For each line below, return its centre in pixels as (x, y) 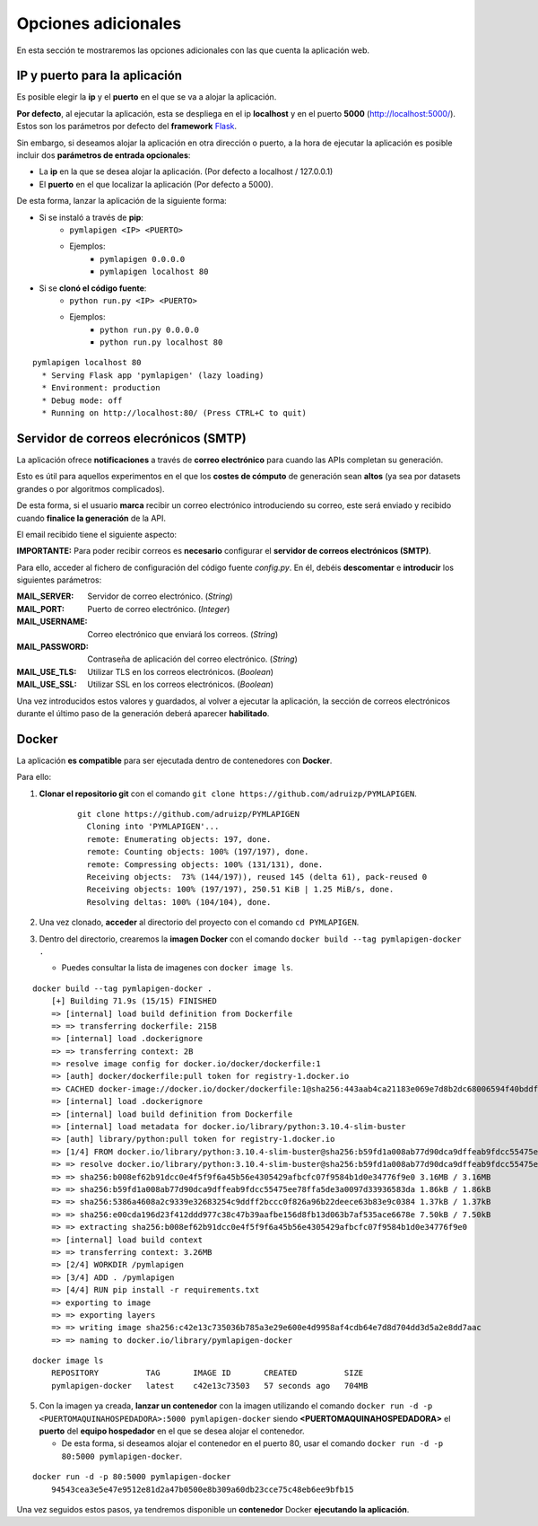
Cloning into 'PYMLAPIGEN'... (153, 827)
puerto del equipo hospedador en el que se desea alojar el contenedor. (172, 1431)
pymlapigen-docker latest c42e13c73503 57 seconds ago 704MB (209, 1386)
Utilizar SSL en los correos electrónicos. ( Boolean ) (180, 684)
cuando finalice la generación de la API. (91, 518)
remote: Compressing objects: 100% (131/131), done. (205, 864)
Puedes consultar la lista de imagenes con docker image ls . (177, 968)
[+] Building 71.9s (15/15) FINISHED (134, 1001)
